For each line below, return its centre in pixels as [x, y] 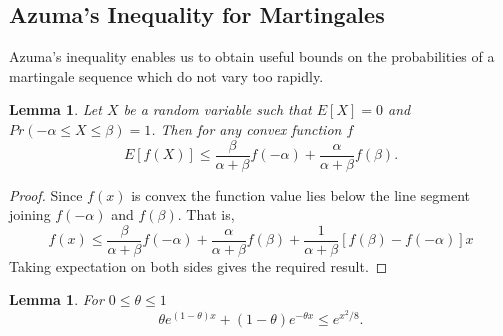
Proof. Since [46, 194]
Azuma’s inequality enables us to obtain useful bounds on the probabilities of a [252, 56]
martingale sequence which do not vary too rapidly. [166, 75]
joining [30, 214]
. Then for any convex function [246, 128]
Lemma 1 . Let [55, 109]
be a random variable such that [217, 109]
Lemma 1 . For [56, 299]
